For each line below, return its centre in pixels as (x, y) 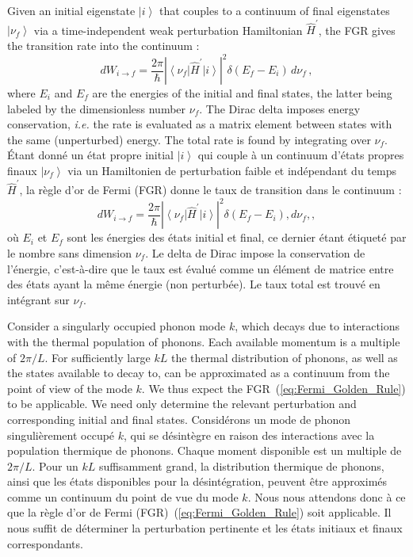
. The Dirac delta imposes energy (280, 108)
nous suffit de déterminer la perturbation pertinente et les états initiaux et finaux (205, 528)
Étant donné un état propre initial (90, 155)
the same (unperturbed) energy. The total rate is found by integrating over (189, 139)
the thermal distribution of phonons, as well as (285, 357)
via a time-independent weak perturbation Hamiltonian (168, 30)
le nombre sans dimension (69, 252)
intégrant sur (38, 299)
